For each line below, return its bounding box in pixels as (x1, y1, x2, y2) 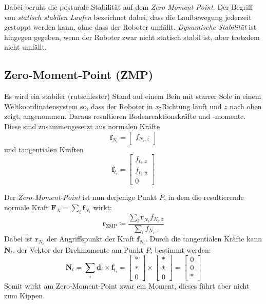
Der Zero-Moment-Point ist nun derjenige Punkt (4, 192, 157, 202)
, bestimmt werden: (150, 244, 211, 255)
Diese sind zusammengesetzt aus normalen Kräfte (4, 120, 160, 131)
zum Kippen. (4, 290, 45, 301)
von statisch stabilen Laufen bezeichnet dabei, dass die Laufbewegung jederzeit (4, 11, 252, 22)
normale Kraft (4, 202, 49, 213)
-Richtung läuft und (159, 100, 222, 111)
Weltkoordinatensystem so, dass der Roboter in (4, 100, 153, 111)
